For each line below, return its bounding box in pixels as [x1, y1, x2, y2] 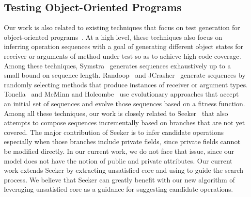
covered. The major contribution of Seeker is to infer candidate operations [4, 127, 224, 137]
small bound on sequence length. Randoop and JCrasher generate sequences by [4, 70, 246, 80]
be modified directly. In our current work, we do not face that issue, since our [4, 146, 234, 156]
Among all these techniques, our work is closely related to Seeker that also [4, 108, 228, 118]
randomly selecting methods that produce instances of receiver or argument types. [4, 79, 248, 89]
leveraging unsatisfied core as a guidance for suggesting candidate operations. [4, 184, 233, 194]
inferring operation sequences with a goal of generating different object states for [4, 41, 244, 51]
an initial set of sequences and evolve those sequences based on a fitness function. [4, 98, 245, 108]
